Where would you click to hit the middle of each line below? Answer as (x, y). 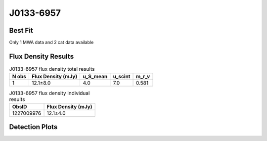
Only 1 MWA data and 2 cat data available (51, 43)
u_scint (122, 77)
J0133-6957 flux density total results (52, 69)
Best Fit (21, 30)
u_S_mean (95, 77)
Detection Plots (33, 127)
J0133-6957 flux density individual (49, 93)
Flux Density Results (42, 56)
